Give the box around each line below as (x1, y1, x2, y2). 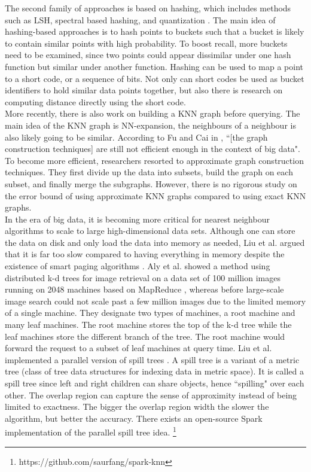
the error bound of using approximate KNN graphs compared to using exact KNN (5, 189, 306, 202)
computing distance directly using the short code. (5, 95, 186, 108)
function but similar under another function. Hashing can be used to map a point (5, 60, 303, 72)
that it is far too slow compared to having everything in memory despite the (5, 248, 285, 260)
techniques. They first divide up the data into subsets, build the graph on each (5, 166, 293, 178)
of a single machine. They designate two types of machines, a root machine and (5, 306, 295, 319)
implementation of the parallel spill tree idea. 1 (5, 424, 176, 438)
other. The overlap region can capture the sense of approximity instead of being (5, 388, 297, 401)
